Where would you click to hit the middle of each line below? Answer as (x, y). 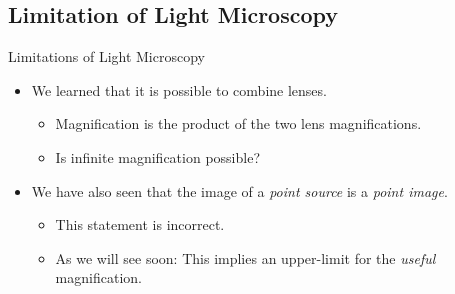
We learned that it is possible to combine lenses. (179, 89)
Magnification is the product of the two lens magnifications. (238, 123)
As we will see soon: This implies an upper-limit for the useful (245, 257)
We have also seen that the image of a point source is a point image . (239, 190)
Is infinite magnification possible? (158, 156)
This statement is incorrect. (140, 224)
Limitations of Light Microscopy (106, 56)
